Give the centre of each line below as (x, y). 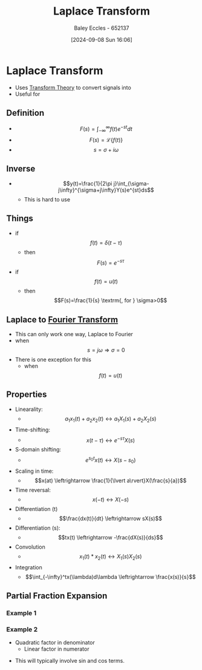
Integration (28, 567)
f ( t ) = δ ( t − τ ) (106, 242)
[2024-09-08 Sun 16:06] (102, 39)
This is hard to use (47, 199)
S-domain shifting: (38, 450)
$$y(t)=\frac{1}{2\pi (88, 183)
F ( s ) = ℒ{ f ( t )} (106, 140)
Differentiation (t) (36, 509)
